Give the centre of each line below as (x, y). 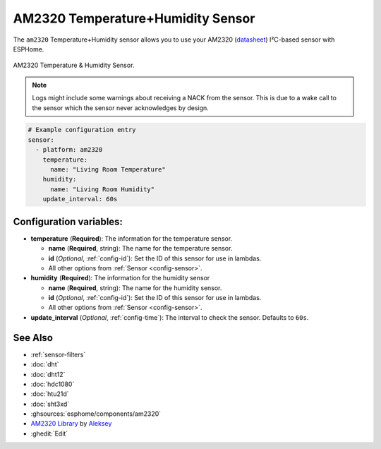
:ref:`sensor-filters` (58, 354)
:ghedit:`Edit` (49, 433)
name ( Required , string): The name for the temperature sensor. (140, 249)
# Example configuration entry (82, 130)
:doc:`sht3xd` (50, 404)
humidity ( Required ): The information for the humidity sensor (120, 278)
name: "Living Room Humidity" (103, 189)
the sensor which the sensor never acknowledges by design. (121, 108)
